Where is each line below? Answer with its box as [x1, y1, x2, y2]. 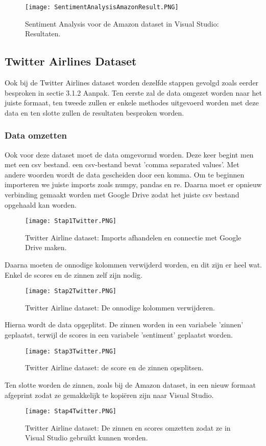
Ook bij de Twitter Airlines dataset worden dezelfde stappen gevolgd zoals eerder [5, 77, 259, 88]
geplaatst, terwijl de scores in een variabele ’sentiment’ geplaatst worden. [5, 329, 233, 340]
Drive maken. [25, 242, 67, 253]
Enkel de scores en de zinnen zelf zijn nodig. [5, 269, 142, 280]
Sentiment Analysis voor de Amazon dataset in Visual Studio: [25, 18, 219, 29]
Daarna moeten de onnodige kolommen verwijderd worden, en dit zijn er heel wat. [5, 259, 262, 270]
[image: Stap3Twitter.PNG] [25, 347, 116, 355]
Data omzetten [5, 129, 67, 142]
